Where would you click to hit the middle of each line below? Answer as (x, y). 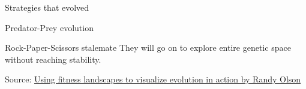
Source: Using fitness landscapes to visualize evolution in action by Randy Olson (153, 79)
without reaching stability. (53, 59)
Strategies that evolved (47, 7)
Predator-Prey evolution (49, 27)
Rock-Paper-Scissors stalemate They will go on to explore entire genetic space (148, 47)
